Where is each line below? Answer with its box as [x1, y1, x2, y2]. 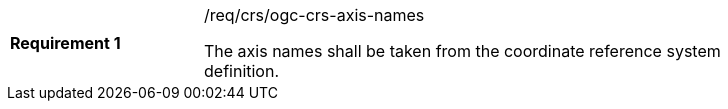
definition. [204, 61, 280, 81]
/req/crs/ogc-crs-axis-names [204, 5, 425, 25]
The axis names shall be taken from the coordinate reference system [204, 41, 721, 61]
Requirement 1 [10, 33, 121, 53]
